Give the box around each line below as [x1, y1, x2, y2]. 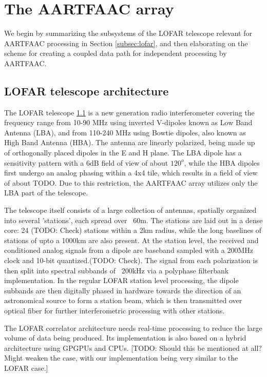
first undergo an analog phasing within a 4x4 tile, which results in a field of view [4, 167, 258, 178]
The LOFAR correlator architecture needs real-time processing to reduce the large [4, 322, 262, 333]
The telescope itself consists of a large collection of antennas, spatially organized [4, 205, 257, 215]
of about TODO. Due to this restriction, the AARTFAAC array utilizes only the [4, 177, 258, 188]
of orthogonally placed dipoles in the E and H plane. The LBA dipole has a [4, 147, 242, 158]
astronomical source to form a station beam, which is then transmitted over [4, 295, 242, 306]
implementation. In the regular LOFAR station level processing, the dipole [4, 275, 239, 286]
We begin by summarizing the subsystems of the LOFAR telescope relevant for [4, 28, 252, 38]
